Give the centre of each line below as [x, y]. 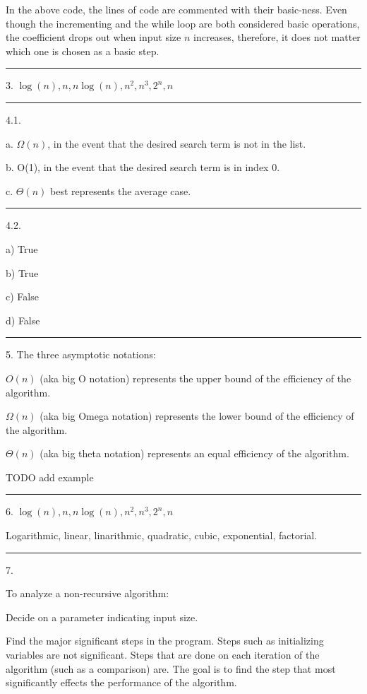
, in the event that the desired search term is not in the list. [177, 143]
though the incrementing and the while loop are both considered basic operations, [183, 23]
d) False [23, 320]
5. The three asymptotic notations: [81, 354]
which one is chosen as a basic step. [83, 51]
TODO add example [50, 477]
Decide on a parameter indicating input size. [102, 617]
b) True [22, 272]
